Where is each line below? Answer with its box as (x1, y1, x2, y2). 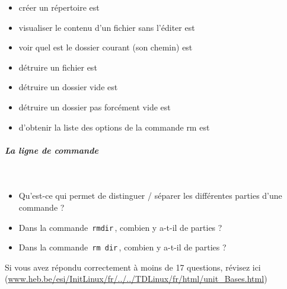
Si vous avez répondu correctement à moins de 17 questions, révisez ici (5, 261, 261, 273)
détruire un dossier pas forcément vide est (18, 100, 171, 113)
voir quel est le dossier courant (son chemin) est (18, 41, 193, 53)
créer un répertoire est (18, 1, 100, 13)
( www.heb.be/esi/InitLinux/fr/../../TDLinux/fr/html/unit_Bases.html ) (5, 272, 267, 285)
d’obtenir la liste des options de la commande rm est (18, 120, 210, 133)
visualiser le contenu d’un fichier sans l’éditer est (18, 21, 195, 33)
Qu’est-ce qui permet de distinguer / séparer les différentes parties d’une (18, 189, 282, 202)
